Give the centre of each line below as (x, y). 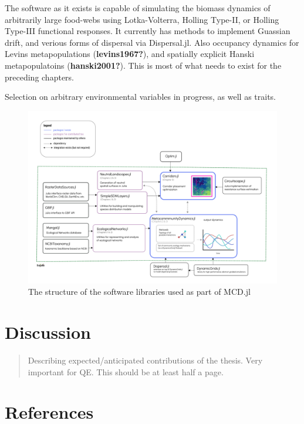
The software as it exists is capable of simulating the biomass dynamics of (138, 8)
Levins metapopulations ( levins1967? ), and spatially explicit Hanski (130, 54)
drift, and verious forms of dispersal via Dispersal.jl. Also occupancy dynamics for (152, 42)
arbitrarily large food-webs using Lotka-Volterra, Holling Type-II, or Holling (142, 19)
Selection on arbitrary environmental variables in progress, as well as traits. (140, 97)
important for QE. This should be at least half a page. (126, 371)
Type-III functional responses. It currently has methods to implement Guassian (148, 31)
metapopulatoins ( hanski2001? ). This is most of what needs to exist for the (143, 65)
